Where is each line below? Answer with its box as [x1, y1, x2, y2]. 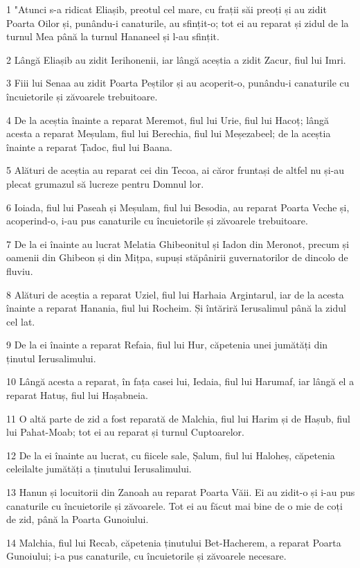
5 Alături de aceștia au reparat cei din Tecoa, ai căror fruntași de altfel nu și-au [6, 163, 345, 177]
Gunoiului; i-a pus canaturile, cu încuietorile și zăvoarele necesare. [6, 549, 287, 563]
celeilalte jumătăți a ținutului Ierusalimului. [6, 461, 192, 476]
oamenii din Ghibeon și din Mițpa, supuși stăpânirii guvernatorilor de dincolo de [6, 250, 348, 265]
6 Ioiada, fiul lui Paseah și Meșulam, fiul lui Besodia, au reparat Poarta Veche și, [6, 199, 350, 214]
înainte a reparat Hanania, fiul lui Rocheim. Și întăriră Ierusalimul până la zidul [6, 301, 346, 315]
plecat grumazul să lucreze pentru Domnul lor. [6, 176, 204, 190]
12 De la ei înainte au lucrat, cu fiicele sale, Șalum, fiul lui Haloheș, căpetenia [6, 447, 335, 462]
